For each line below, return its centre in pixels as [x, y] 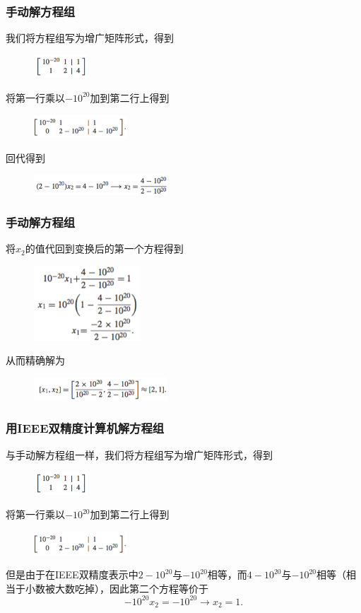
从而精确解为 [35, 360]
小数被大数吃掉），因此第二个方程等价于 [117, 588]
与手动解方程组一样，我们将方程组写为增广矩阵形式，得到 [139, 454]
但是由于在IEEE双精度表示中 [72, 574]
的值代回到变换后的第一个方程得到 [104, 249]
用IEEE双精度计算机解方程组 [85, 428]
